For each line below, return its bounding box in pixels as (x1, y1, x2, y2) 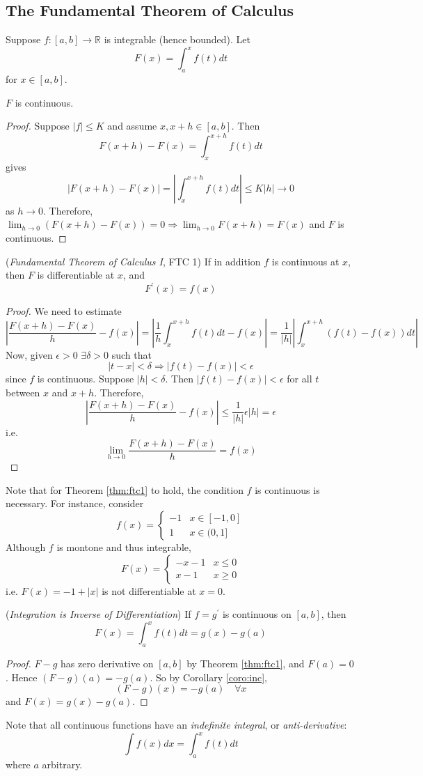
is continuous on (222, 607, 292, 621)
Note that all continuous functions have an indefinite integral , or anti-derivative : (6, 717, 347, 731)
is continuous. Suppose (37, 371, 134, 386)
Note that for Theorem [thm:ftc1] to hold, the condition (6, 482, 244, 497)
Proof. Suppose (6, 118, 70, 133)
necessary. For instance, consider (6, 496, 144, 511)
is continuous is (255, 482, 320, 497)
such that (111, 347, 152, 362)
